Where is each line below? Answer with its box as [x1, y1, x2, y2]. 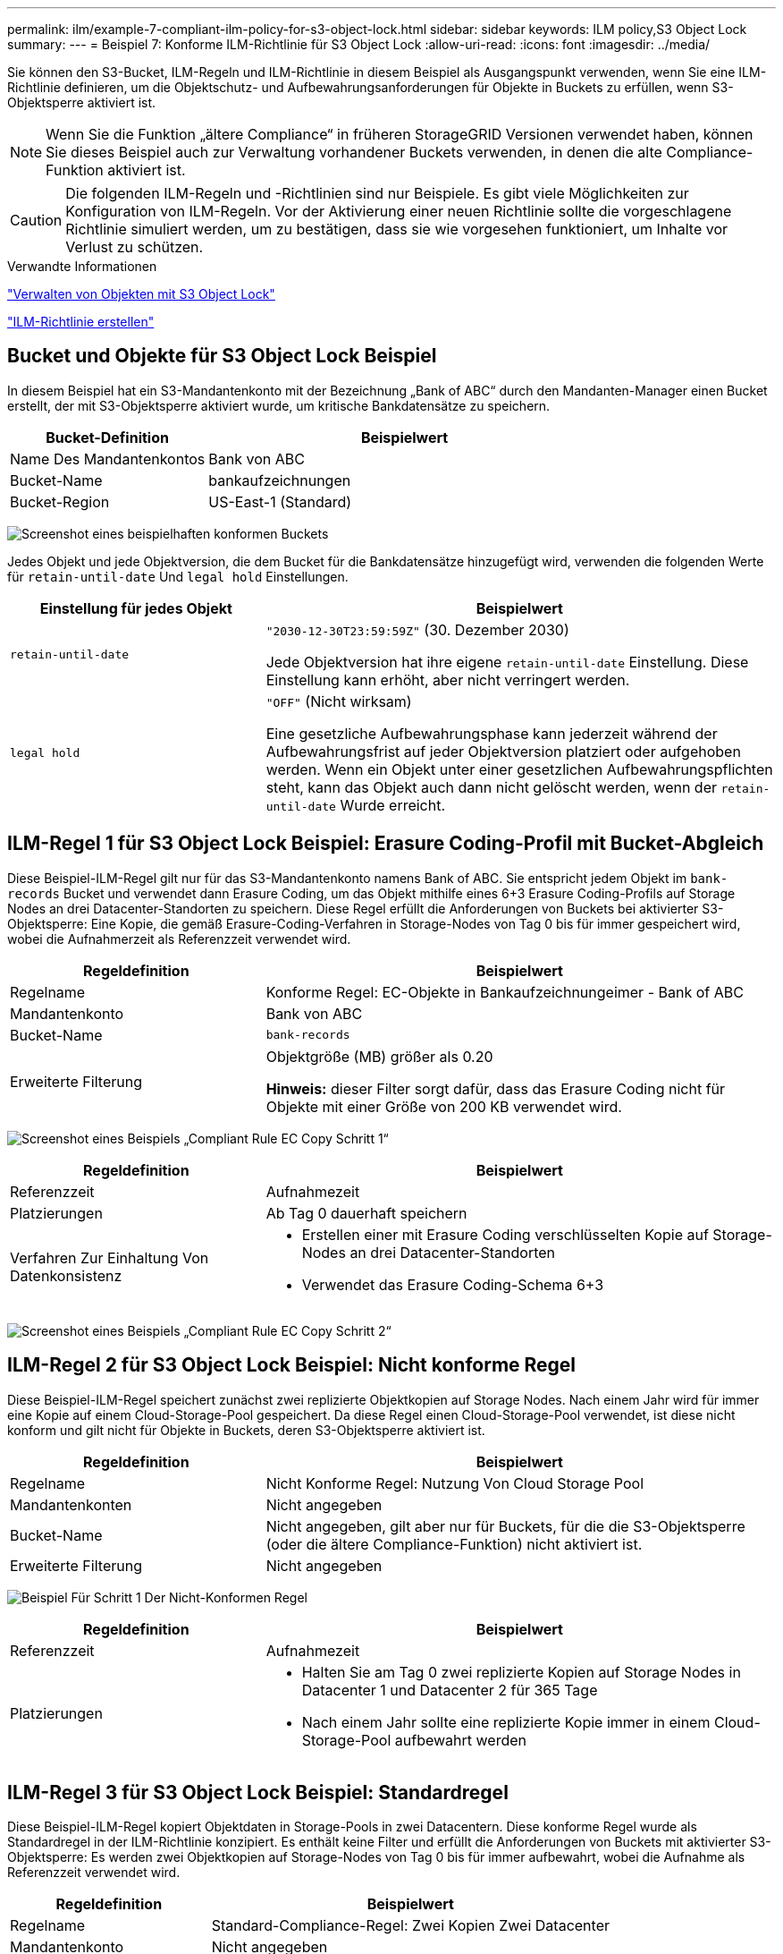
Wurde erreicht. [340, 795, 446, 814]
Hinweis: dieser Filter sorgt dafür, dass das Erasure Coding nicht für [265, 1079, 726, 1098]
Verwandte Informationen [7, 259, 157, 274]
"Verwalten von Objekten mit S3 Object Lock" [7, 286, 275, 302]
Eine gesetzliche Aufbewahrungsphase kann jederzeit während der [265, 724, 718, 743]
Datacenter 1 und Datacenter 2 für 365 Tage [301, 1680, 598, 1699]
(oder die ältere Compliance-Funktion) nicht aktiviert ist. [265, 1534, 643, 1553]
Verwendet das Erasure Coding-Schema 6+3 [301, 1275, 604, 1294]
